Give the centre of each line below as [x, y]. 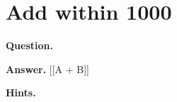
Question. [29, 45]
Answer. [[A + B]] [47, 69]
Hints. [21, 93]
